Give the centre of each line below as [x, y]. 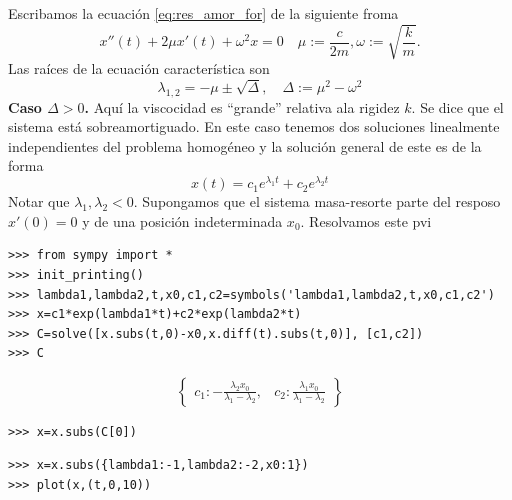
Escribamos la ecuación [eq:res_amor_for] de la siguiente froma [203, 13]
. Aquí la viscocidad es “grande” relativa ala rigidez [242, 106]
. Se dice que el [457, 106]
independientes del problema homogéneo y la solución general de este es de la [245, 145]
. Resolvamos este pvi [366, 220]
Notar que [39, 201]
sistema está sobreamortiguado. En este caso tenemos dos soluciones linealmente [254, 126]
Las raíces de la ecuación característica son [139, 68]
